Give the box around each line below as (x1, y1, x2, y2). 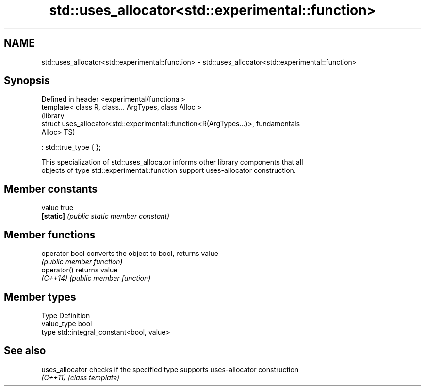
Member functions (4, 228, 96, 241)
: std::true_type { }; (41, 143, 101, 152)
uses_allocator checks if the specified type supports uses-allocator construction (41, 365, 299, 373)
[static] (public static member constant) (41, 212, 170, 220)
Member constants (4, 183, 98, 195)
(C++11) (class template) (41, 373, 120, 382)
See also (4, 344, 46, 357)
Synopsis (4, 74, 50, 87)
